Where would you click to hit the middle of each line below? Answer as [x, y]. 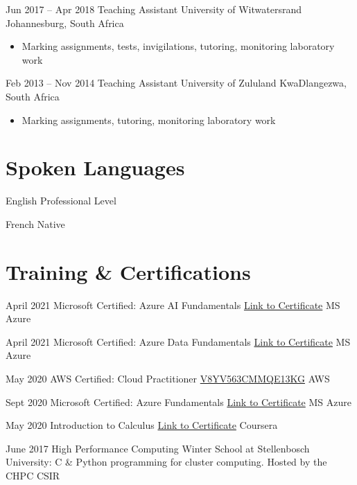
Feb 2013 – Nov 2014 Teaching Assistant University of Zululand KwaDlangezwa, [176, 83]
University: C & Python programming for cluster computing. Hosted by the [166, 462]
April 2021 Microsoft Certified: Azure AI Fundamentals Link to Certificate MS [173, 305]
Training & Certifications [128, 271]
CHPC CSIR [33, 475]
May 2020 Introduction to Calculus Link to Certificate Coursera [142, 425]
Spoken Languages [95, 167]
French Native [35, 223]
